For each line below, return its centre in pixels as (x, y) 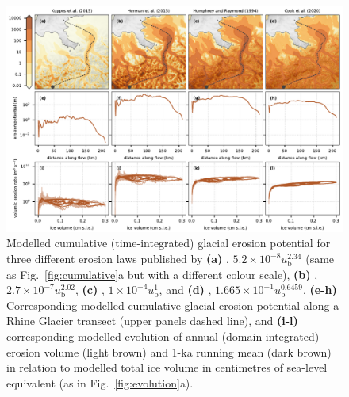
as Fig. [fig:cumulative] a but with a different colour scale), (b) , (162, 274)
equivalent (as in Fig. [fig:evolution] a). (100, 382)
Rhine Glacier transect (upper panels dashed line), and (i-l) (152, 321)
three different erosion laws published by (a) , (118, 259)
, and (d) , (185, 290)
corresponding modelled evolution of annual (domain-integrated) (163, 336)
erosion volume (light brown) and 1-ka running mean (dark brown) (169, 351)
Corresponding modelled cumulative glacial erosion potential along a (173, 305)
